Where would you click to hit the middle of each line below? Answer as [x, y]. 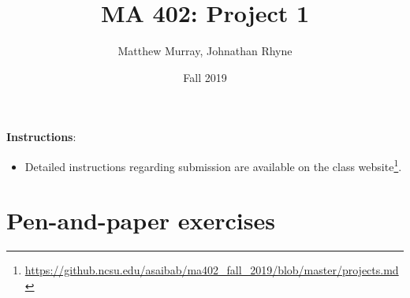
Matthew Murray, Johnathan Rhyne [205, 51]
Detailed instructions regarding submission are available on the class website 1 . [213, 165]
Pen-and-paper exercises [141, 220]
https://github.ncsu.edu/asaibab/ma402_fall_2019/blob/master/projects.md [212, 270]
